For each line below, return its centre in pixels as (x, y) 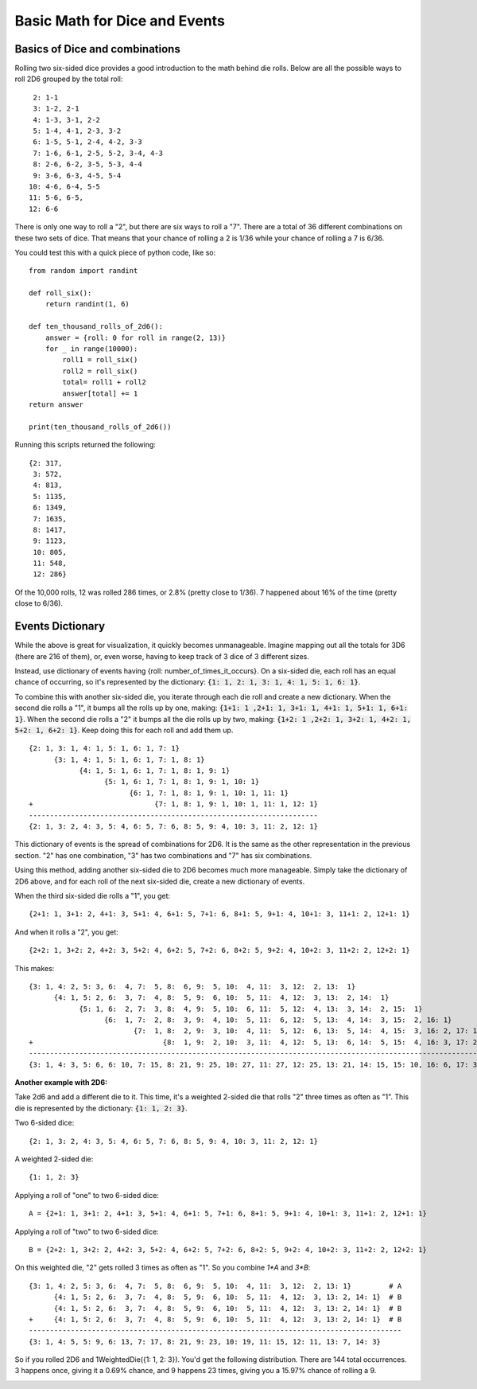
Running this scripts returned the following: (85, 445)
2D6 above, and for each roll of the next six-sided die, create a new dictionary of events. (160, 881)
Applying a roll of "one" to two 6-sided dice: (87, 1195)
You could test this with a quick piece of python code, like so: (115, 252)
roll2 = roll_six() (100, 371)
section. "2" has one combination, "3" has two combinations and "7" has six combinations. (163, 855)
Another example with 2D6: (61, 1083)
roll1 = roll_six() (100, 360)
